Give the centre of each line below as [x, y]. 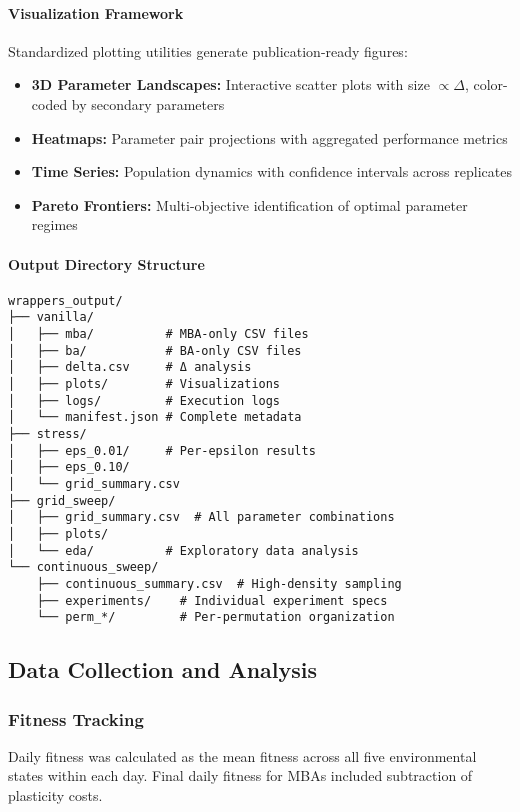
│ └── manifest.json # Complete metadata [155, 417]
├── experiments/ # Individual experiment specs [212, 600]
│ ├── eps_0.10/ [69, 467]
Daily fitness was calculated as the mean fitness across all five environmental [242, 755]
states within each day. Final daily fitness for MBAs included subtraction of [240, 775]
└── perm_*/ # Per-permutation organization [215, 617]
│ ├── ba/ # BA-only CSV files [155, 350]
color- [490, 84]
